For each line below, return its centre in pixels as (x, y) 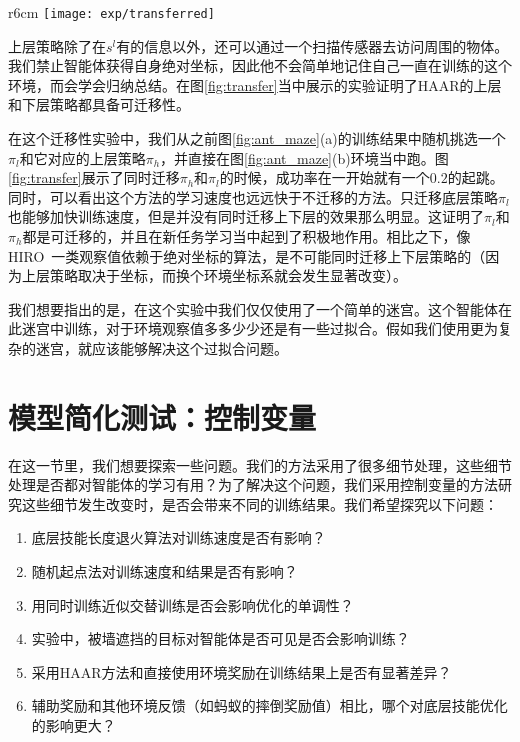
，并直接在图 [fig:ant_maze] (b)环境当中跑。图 (304, 157)
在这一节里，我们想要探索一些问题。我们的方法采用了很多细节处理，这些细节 (260, 464)
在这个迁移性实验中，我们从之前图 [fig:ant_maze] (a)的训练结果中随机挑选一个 (257, 138)
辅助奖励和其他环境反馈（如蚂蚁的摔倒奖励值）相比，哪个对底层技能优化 (269, 705)
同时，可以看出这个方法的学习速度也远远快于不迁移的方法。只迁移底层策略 (253, 196)
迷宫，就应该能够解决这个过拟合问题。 (161, 347)
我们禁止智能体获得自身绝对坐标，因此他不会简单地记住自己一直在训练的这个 (260, 65)
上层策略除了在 (57, 45)
